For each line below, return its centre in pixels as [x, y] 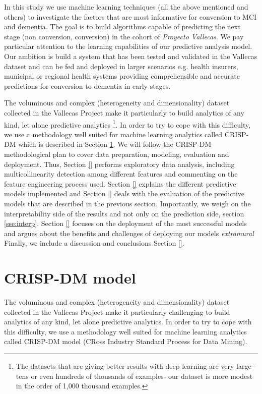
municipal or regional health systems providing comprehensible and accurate [122, 76]
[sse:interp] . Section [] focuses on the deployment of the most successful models [125, 223]
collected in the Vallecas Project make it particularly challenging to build [117, 312]
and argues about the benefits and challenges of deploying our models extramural [129, 233]
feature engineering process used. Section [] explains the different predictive [120, 183]
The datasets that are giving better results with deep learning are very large [134, 366]
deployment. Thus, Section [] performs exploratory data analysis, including [119, 164]
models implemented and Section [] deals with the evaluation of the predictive [124, 193]
